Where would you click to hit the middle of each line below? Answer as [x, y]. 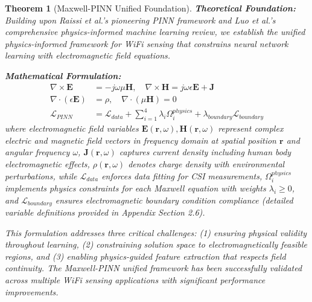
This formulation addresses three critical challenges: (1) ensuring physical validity [156, 232]
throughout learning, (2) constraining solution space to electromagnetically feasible [156, 244]
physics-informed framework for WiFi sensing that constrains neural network [147, 43]
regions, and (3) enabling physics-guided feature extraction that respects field [145, 256]
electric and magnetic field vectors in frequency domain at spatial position [141, 140]
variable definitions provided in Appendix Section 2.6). [105, 212]
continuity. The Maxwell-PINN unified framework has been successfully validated [154, 268]
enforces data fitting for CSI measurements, [182, 175]
